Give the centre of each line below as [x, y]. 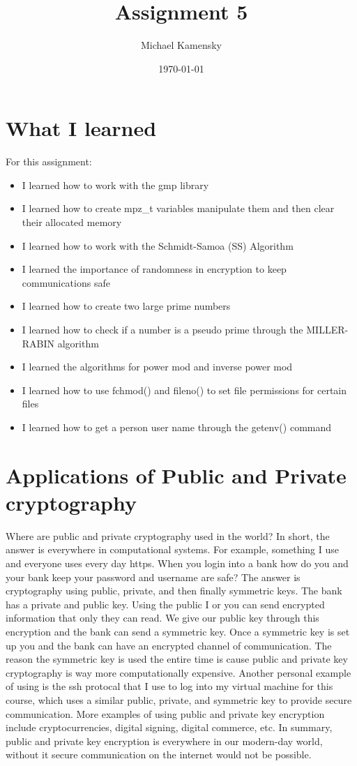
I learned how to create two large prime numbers [126, 306]
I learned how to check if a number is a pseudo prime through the [162, 329]
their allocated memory [72, 222]
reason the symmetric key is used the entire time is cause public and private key [177, 659]
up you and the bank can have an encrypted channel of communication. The [169, 645]
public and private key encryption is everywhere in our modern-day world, [164, 741]
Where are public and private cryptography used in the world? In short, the [168, 535]
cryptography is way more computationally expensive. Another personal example [178, 672]
